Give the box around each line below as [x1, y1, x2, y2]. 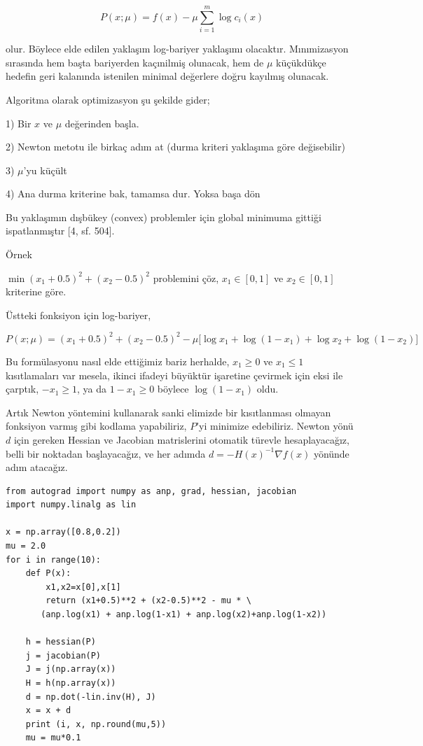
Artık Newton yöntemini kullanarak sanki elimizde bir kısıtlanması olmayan [6, 404, 331, 419]
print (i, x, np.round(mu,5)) [25, 719, 167, 729]
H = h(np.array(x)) [25, 678, 116, 688]
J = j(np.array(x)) [25, 664, 116, 675]
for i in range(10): [6, 554, 102, 565]
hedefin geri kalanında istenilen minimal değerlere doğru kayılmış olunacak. [6, 69, 329, 83]
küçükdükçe [276, 55, 326, 69]
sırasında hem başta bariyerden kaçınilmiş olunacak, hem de [6, 55, 264, 69]
